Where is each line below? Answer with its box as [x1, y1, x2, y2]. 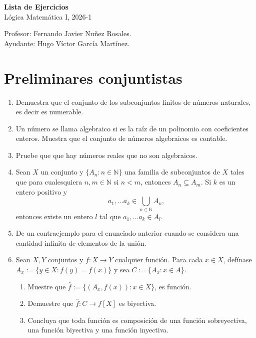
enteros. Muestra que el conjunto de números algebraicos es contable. [15, 133, 227, 143]
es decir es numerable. [15, 106, 83, 117]
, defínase [223, 254, 252, 265]
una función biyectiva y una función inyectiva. [27, 324, 169, 335]
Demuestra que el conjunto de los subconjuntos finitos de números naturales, [15, 96, 251, 107]
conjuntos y [47, 254, 83, 265]
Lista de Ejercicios [4, 2, 68, 12]
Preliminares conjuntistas [4, 67, 182, 88]
